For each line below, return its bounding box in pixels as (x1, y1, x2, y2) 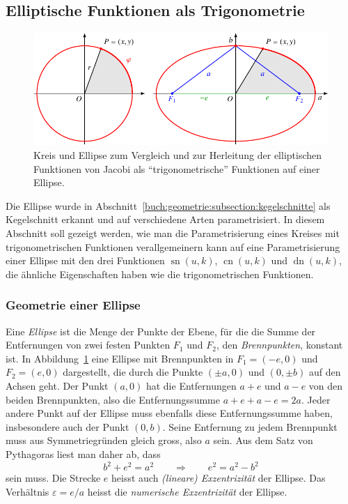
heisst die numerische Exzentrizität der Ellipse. (87, 484, 287, 498)
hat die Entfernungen (145, 378, 237, 392)
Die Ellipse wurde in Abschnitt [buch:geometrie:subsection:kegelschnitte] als (6, 198, 331, 213)
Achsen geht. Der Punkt (6, 378, 109, 392)
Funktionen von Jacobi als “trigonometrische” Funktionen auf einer (33, 161, 320, 176)
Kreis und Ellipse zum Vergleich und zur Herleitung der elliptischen (33, 148, 322, 162)
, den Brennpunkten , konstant (216, 337, 343, 352)
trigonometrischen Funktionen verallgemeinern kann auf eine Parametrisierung (6, 239, 340, 254)
